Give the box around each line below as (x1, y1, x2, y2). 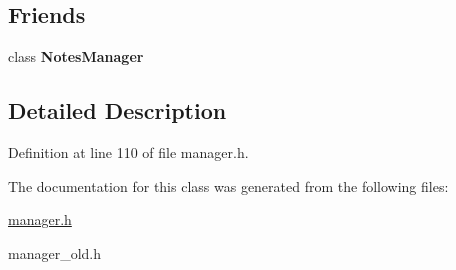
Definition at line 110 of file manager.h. (8, 142, 249, 162)
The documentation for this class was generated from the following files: (8, 175, 449, 196)
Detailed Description (8, 95, 227, 126)
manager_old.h (8, 242, 102, 263)
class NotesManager (8, 46, 144, 67)
